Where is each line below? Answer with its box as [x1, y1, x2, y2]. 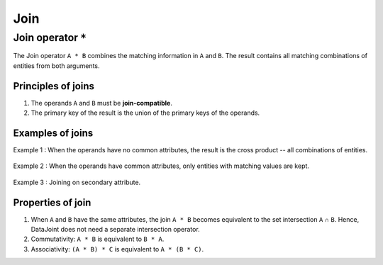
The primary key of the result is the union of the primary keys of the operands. [30, 108, 260, 117]
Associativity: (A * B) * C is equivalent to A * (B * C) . [30, 244, 204, 253]
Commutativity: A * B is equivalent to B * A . [30, 235, 165, 244]
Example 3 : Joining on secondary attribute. [13, 178, 141, 186]
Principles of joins [13, 80, 95, 92]
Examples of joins [13, 127, 94, 139]
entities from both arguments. [13, 61, 100, 70]
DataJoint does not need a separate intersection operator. [30, 225, 200, 234]
